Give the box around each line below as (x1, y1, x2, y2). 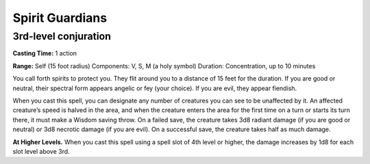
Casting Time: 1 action (12, 49, 77, 57)
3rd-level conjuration (12, 30, 111, 42)
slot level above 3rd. (12, 147, 70, 155)
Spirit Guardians (12, 10, 108, 25)
